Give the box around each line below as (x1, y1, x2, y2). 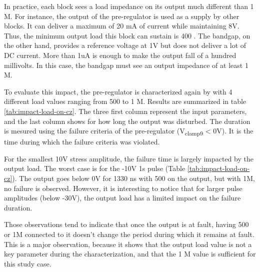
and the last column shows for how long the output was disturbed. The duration (4, 115, 250, 126)
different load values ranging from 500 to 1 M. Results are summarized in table (4, 96, 246, 106)
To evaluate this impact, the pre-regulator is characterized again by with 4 (4, 86, 232, 96)
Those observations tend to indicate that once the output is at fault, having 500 (4, 219, 249, 229)
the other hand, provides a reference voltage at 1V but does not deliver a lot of (4, 40, 246, 50)
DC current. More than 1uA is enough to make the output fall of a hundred (4, 49, 236, 60)
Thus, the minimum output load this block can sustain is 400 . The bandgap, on (4, 30, 250, 40)
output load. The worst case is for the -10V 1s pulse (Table (4, 163, 185, 173)
